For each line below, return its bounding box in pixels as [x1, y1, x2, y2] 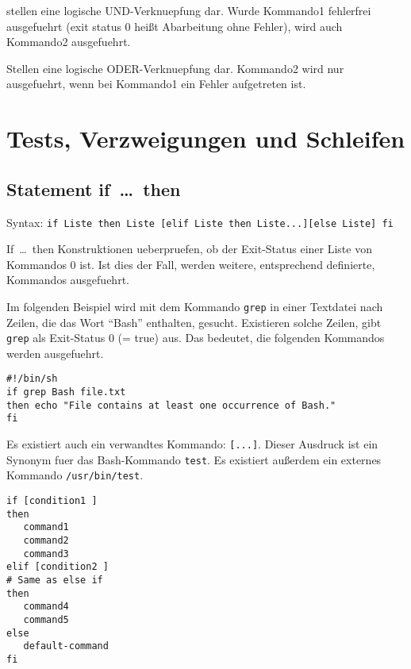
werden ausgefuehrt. [6, 344, 104, 361]
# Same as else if [6, 575, 103, 586]
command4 [23, 601, 69, 613]
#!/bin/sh [6, 373, 58, 385]
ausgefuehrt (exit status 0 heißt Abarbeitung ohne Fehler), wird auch [6, 17, 343, 34]
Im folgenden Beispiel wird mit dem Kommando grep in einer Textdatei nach [6, 298, 383, 314]
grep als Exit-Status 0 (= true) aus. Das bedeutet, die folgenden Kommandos [6, 329, 385, 346]
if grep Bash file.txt [6, 386, 126, 398]
